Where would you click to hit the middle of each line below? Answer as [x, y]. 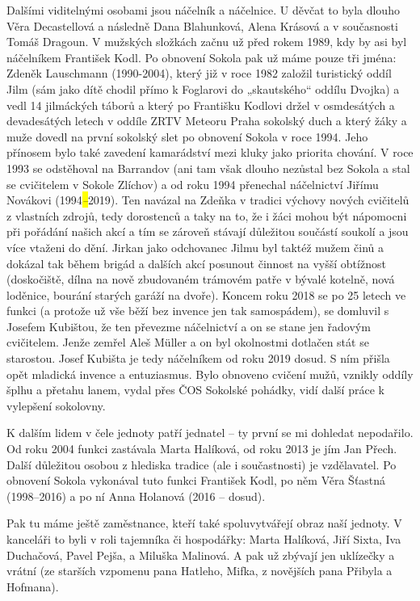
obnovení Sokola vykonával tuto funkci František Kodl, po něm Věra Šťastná [196, 480]
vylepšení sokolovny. [56, 405]
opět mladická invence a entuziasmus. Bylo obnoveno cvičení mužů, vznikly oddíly [210, 374]
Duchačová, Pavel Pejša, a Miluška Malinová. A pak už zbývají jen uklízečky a [201, 555]
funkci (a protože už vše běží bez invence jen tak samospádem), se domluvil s [198, 311]
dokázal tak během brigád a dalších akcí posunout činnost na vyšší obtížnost [196, 263]
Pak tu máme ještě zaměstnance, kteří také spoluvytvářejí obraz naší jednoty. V [204, 523]
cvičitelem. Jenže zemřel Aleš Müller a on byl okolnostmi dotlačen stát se [188, 342]
